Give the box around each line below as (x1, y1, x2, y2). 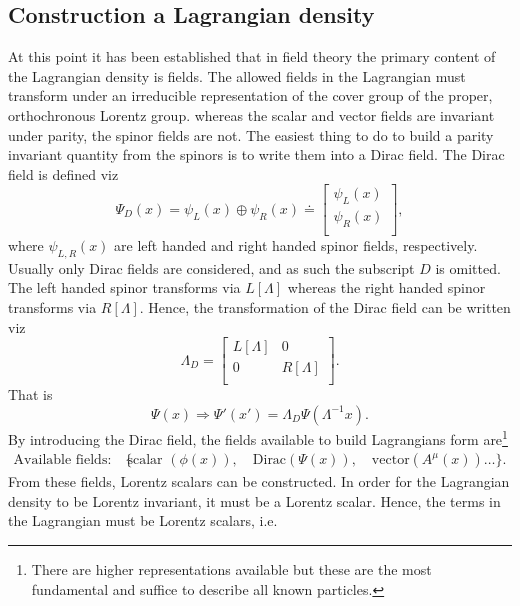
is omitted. (435, 257, 501, 278)
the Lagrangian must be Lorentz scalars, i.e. (8, 510, 278, 531)
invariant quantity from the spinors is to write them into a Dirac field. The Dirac (8, 144, 505, 165)
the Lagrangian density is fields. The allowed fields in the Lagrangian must (8, 65, 466, 86)
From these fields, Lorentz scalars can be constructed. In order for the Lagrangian (8, 471, 510, 492)
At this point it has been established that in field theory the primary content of (8, 46, 496, 67)
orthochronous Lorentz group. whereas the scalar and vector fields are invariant (8, 104, 495, 125)
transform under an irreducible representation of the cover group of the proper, (8, 85, 493, 106)
